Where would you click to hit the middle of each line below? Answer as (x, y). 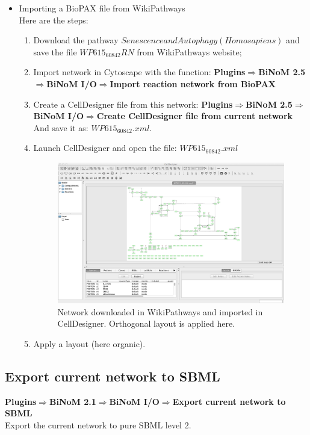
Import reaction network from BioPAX (193, 83)
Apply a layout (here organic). (89, 343)
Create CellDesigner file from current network (195, 116)
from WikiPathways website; (189, 51)
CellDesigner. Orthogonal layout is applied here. (146, 323)
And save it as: (61, 127)
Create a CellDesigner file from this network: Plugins (133, 104)
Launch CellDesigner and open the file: (105, 148)
